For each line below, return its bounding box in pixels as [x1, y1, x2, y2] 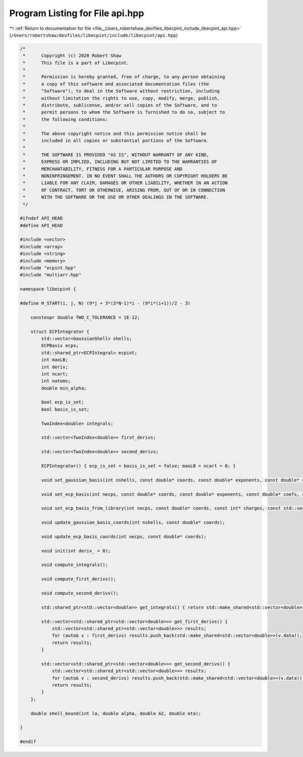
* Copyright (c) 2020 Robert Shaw [23, 53, 121, 59]
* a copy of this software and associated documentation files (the [23, 81, 210, 87]
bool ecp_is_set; [41, 399, 84, 405]
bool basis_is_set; [41, 406, 89, 412]
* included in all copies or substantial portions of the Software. [23, 138, 210, 144]
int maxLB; [41, 357, 68, 363]
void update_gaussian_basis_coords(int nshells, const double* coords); [41, 519, 225, 526]
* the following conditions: [23, 116, 108, 122]
